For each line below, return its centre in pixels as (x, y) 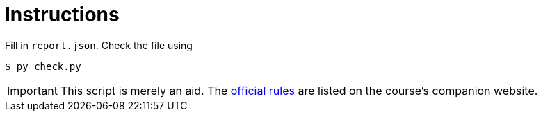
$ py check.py (43, 66)
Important (32, 90)
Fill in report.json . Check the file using (99, 45)
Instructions (62, 15)
